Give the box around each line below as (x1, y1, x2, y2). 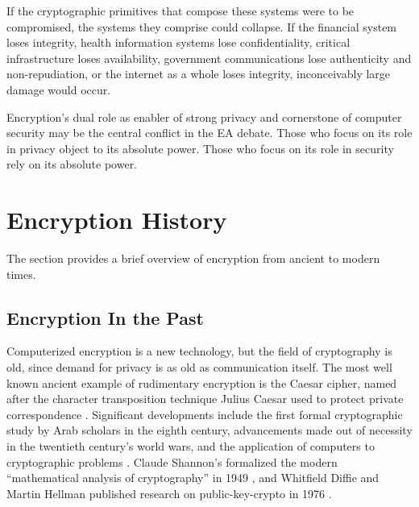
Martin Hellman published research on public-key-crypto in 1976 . (6, 484, 332, 501)
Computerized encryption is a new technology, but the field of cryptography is (6, 343, 392, 359)
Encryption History (6, 203, 227, 236)
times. (6, 265, 36, 282)
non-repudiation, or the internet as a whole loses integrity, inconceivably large (6, 65, 391, 82)
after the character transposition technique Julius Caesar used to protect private (6, 390, 404, 407)
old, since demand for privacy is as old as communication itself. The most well (6, 359, 392, 376)
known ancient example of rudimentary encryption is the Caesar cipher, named (6, 374, 397, 391)
